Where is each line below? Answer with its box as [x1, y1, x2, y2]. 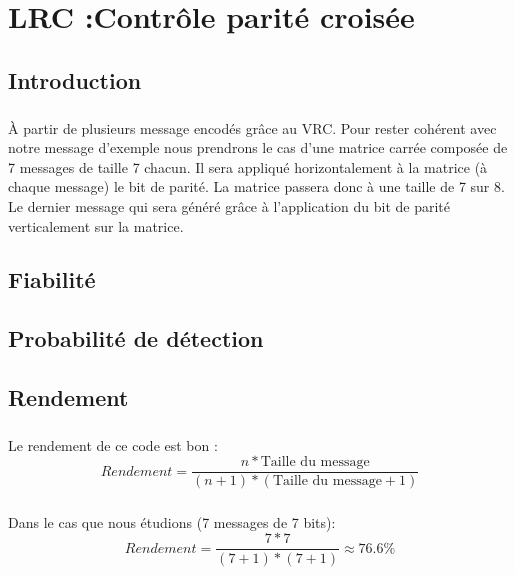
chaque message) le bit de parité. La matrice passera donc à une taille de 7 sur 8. [8, 176, 505, 197]
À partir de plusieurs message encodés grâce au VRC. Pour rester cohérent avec [8, 117, 497, 138]
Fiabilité [8, 264, 96, 295]
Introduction [8, 64, 142, 95]
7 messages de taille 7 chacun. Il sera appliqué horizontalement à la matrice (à [8, 156, 488, 177]
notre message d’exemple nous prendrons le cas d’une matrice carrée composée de [8, 137, 508, 158]
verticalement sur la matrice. [8, 215, 184, 236]
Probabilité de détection [8, 323, 264, 354]
